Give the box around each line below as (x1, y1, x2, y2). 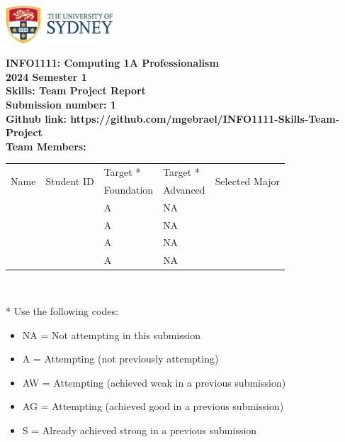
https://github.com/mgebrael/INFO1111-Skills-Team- (70, 111, 340, 126)
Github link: (6, 111, 67, 126)
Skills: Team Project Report (6, 83, 146, 98)
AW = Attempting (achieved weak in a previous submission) (22, 375, 286, 389)
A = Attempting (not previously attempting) (22, 351, 219, 366)
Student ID (45, 173, 94, 188)
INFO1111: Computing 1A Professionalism (6, 55, 219, 70)
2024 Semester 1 (6, 69, 87, 84)
